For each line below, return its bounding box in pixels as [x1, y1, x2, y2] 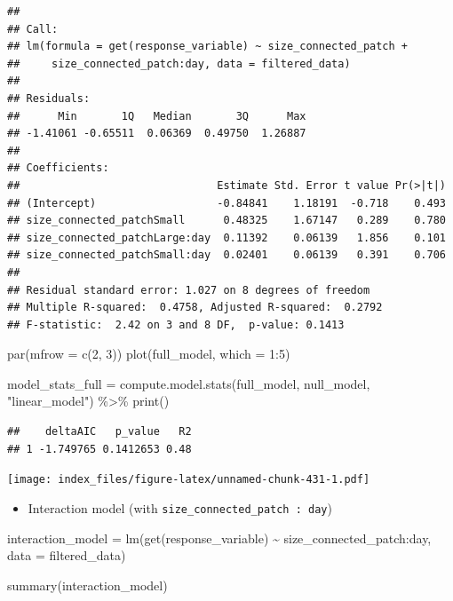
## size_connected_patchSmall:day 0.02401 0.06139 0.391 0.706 [7, 249, 446, 262]
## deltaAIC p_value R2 [7, 425, 192, 439]
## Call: [7, 22, 59, 36]
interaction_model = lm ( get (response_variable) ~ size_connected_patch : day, [7, 528, 432, 547]
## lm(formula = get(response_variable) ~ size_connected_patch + [7, 40, 409, 53]
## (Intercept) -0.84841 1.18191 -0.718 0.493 [7, 196, 446, 210]
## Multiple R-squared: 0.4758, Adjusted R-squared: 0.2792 [7, 301, 383, 314]
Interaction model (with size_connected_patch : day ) [28, 498, 332, 517]
